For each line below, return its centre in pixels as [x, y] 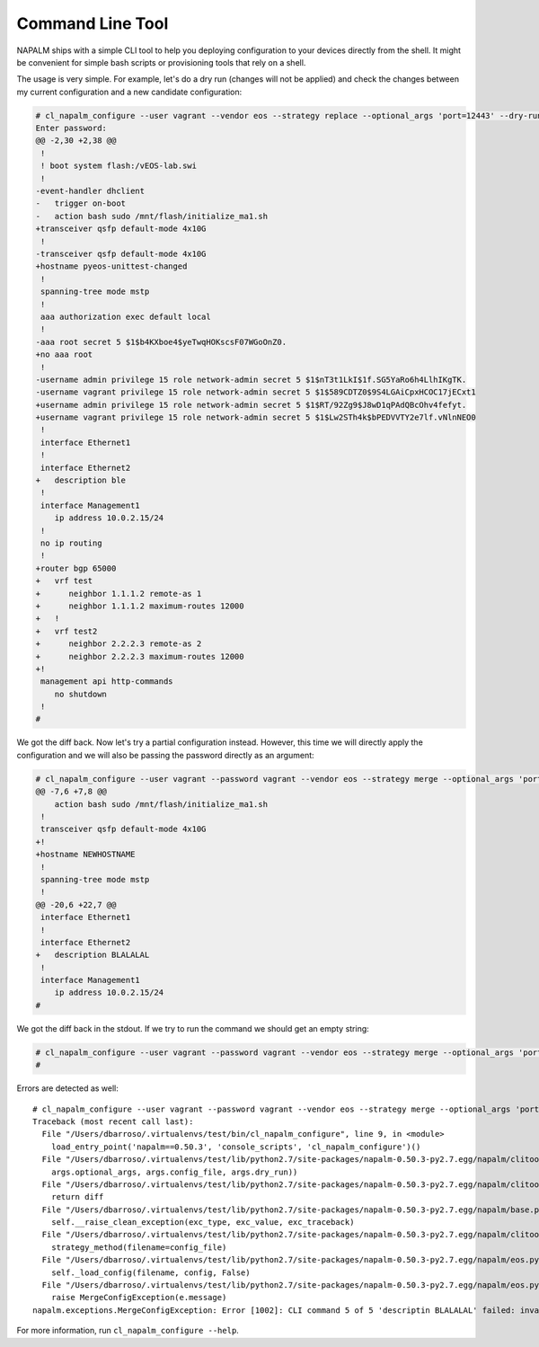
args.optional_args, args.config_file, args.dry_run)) [174, 1172]
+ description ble [80, 480]
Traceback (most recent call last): [113, 1121]
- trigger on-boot [80, 204]
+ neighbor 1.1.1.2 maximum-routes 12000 [140, 606]
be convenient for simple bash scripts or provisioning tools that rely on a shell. [161, 62]
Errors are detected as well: [67, 1088]
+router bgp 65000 [76, 568]
